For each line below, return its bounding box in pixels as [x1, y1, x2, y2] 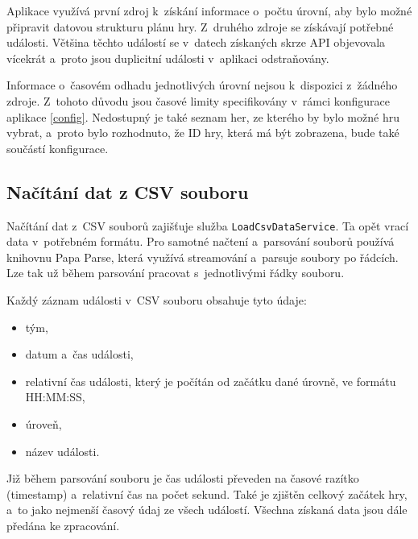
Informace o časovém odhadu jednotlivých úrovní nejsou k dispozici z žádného [6, 77, 398, 93]
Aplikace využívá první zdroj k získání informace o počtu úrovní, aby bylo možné [6, 2, 412, 19]
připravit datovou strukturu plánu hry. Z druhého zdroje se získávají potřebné [6, 18, 394, 35]
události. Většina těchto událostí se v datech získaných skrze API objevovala [6, 34, 386, 51]
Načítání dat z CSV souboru [6, 179, 249, 204]
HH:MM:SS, [25, 388, 85, 405]
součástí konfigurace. [6, 139, 109, 156]
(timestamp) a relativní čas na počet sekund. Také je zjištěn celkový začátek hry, [6, 485, 408, 502]
